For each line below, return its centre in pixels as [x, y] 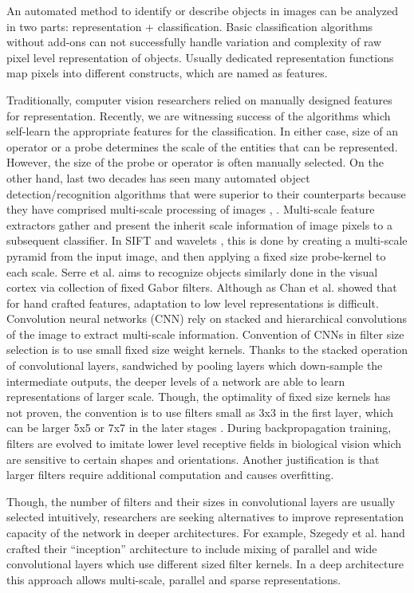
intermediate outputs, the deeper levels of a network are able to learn [176, 381]
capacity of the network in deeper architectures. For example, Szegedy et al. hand [206, 532]
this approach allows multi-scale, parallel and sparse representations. [174, 579]
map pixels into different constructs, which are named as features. [167, 73]
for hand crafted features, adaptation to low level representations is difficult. [193, 302]
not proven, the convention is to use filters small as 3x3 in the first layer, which [200, 412]
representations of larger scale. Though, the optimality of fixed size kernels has [199, 397]
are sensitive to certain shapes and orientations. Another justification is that [193, 459]
